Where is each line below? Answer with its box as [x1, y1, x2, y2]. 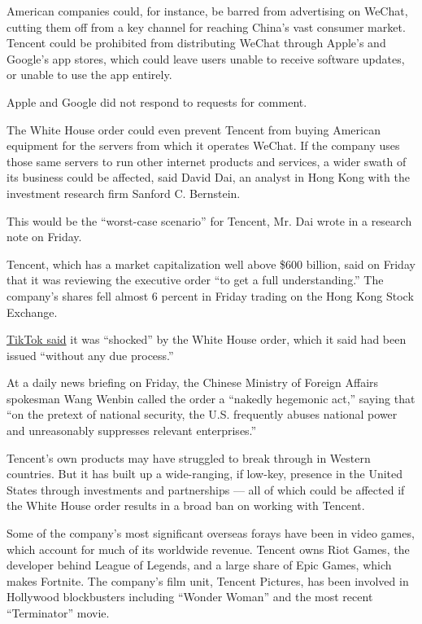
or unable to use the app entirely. [7, 66, 172, 83]
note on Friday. [7, 228, 82, 245]
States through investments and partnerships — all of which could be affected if [7, 481, 405, 498]
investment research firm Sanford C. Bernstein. [7, 184, 241, 201]
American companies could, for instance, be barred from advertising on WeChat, [7, 2, 408, 19]
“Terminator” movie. [7, 604, 110, 621]
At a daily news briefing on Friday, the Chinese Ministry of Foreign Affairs [7, 374, 379, 391]
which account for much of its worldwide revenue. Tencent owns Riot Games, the [7, 540, 410, 557]
